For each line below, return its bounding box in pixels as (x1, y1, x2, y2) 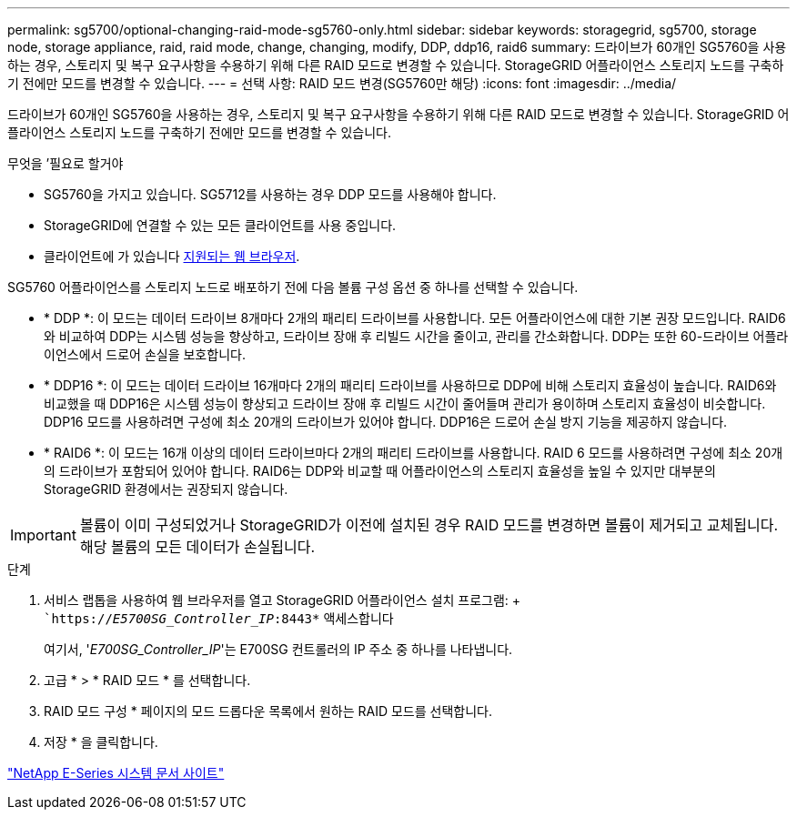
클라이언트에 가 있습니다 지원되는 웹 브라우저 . (44, 248, 300, 264)
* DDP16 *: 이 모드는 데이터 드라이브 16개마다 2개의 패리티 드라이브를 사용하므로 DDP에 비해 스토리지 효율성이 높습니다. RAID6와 (44, 378, 777, 393)
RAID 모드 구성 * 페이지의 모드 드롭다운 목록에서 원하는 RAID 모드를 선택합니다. (44, 703, 492, 719)
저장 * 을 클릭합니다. (44, 734, 158, 750)
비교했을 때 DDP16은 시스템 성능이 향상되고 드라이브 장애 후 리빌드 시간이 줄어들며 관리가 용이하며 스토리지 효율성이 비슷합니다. (44, 396, 766, 411)
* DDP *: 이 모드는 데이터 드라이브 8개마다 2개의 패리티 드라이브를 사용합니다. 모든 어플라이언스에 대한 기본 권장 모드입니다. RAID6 (44, 310, 786, 326)
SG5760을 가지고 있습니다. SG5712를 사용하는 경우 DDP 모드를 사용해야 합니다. (44, 187, 497, 202)
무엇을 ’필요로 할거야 (7, 156, 124, 171)
